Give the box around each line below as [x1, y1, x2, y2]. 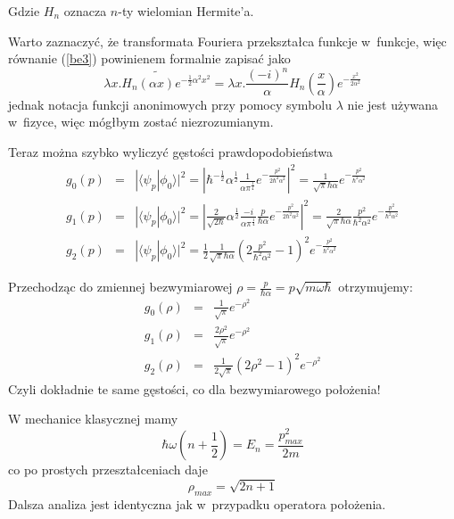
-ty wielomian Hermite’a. [118, 2, 254, 20]
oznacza [63, 2, 107, 20]
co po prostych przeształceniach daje [8, 460, 208, 479]
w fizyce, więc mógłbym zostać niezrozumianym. [8, 112, 274, 131]
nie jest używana [347, 95, 439, 113]
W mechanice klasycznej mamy [8, 409, 178, 428]
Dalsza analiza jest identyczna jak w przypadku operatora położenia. [8, 494, 386, 513]
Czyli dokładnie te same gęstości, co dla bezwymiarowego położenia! [8, 379, 381, 398]
